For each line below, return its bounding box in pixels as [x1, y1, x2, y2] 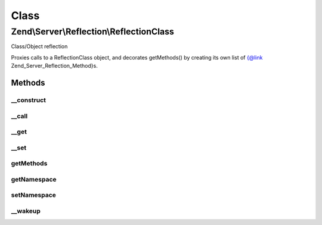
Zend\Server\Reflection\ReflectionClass [11, 26, 174, 37]
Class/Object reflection [11, 43, 68, 50]
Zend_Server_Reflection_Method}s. [11, 62, 98, 70]
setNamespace [11, 191, 57, 199]
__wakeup [11, 207, 41, 215]
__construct [11, 96, 47, 104]
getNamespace [11, 175, 57, 183]
